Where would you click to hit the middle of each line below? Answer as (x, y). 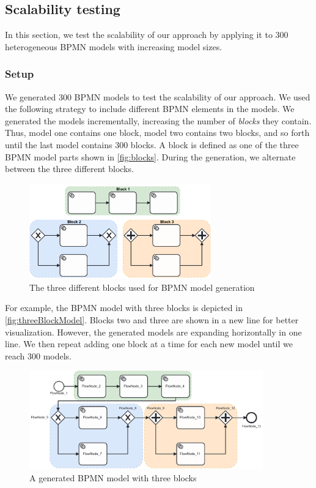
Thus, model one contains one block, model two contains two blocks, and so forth (157, 133)
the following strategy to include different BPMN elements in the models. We (150, 109)
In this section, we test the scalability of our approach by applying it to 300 (147, 35)
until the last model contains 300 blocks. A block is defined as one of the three (152, 144)
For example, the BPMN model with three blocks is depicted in (124, 308)
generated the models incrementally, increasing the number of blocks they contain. (158, 120)
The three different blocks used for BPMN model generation (142, 287)
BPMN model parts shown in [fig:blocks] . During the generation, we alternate (150, 156)
